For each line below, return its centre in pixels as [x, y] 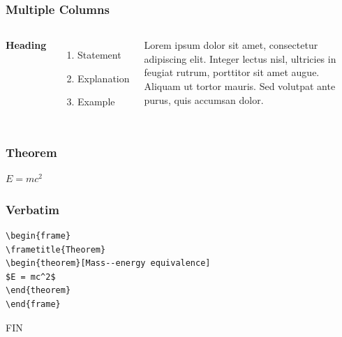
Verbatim [32, 209]
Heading [26, 45]
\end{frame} [33, 304]
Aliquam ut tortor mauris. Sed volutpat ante [240, 86]
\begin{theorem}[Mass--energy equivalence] [108, 263]
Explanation [104, 78]
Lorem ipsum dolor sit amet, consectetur [231, 45]
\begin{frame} [38, 236]
